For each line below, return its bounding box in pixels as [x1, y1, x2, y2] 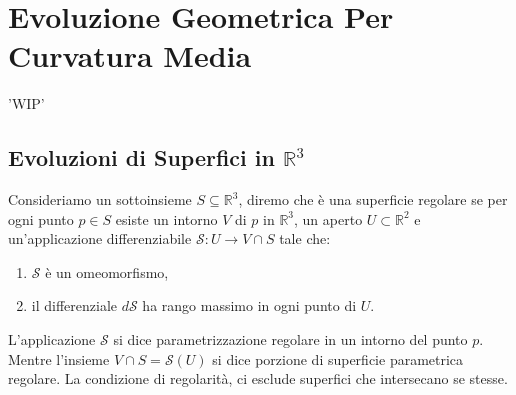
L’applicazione [8, 329, 96, 350]
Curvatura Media [8, 35, 252, 76]
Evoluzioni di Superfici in [8, 142, 275, 173]
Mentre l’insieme [8, 348, 110, 369]
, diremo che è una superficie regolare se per [238, 189, 508, 210]
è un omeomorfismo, [45, 261, 169, 282]
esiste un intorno [115, 208, 218, 229]
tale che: [279, 228, 331, 249]
